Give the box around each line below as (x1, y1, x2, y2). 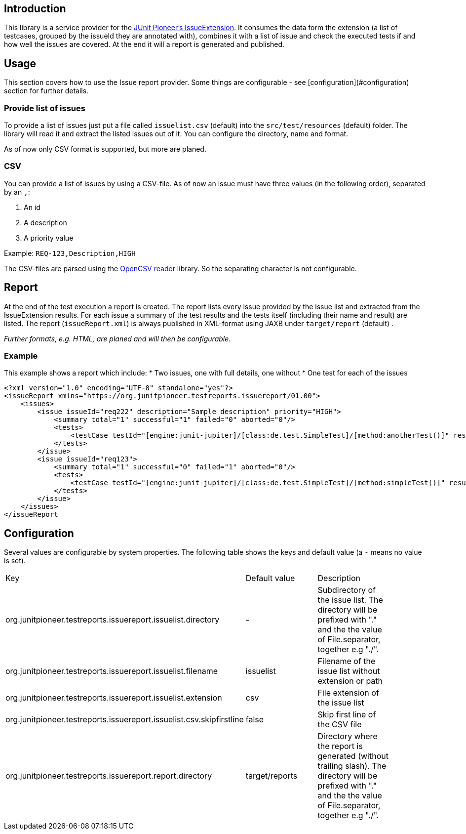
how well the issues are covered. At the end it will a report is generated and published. (4, 40, 285, 49)
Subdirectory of (317, 585, 376, 595)
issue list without (317, 666, 380, 676)
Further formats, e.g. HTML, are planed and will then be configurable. (4, 334, 231, 343)
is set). (4, 556, 26, 565)
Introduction (4, 2, 66, 15)
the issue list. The (317, 595, 383, 605)
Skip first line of (317, 709, 376, 720)
